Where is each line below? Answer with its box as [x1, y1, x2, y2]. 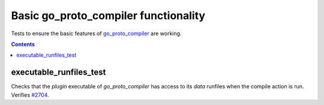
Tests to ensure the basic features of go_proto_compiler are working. [11, 30, 182, 37]
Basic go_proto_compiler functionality [11, 9, 206, 22]
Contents [11, 41, 35, 48]
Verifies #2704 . [11, 91, 49, 98]
